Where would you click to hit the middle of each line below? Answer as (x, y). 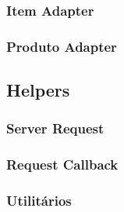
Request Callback (62, 164)
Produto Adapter (62, 46)
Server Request (55, 128)
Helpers (38, 90)
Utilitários (39, 201)
